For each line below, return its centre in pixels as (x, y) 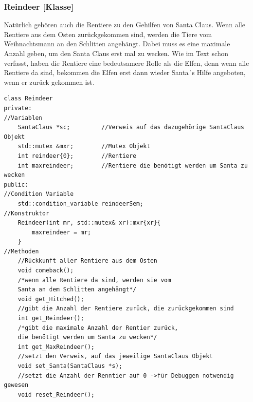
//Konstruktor (27, 213)
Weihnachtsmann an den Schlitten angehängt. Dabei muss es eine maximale (117, 44)
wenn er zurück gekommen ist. (49, 82)
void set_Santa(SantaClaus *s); (70, 366)
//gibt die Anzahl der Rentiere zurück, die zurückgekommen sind (126, 309)
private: (18, 108)
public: (16, 184)
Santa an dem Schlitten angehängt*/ (77, 290)
